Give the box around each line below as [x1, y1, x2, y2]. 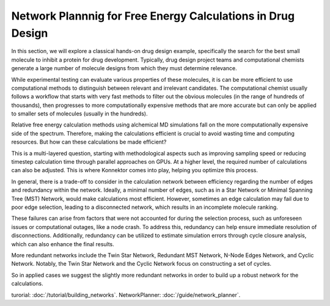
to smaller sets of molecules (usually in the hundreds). [11, 110, 148, 117]
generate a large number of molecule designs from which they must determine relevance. [11, 65, 238, 72]
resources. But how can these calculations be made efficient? [11, 138, 167, 146]
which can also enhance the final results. [11, 240, 114, 247]
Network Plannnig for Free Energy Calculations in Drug [11, 9, 295, 23]
